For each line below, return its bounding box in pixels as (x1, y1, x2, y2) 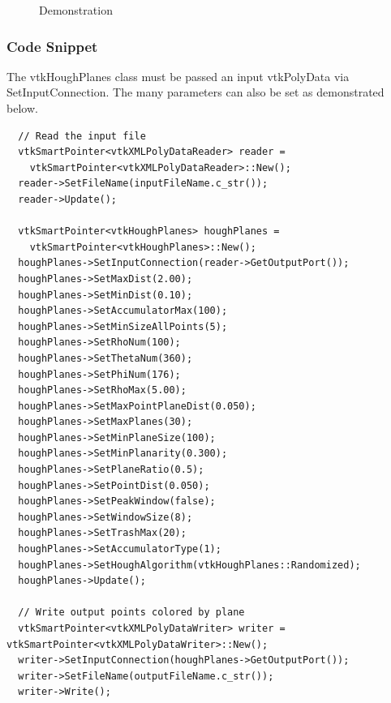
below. (6, 100, 38, 116)
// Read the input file (18, 130, 146, 142)
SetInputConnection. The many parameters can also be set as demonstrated (6, 84, 385, 101)
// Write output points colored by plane (18, 607, 245, 619)
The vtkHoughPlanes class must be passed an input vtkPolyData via (6, 67, 350, 84)
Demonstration (39, 2, 113, 18)
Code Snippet (6, 36, 98, 56)
